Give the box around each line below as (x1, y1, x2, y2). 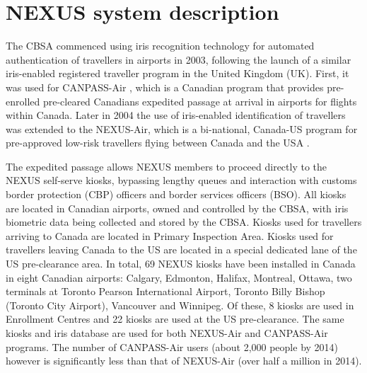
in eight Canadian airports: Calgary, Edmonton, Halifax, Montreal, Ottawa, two (6, 270, 352, 285)
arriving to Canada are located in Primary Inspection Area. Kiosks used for (6, 228, 334, 243)
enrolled (6, 93, 40, 108)
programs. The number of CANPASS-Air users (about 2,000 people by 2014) (6, 339, 339, 354)
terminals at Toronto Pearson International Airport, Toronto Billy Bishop (6, 284, 325, 299)
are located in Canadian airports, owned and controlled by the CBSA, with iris (6, 200, 349, 215)
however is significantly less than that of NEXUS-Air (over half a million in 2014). (6, 353, 362, 368)
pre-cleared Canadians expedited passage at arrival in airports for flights (42, 93, 357, 108)
